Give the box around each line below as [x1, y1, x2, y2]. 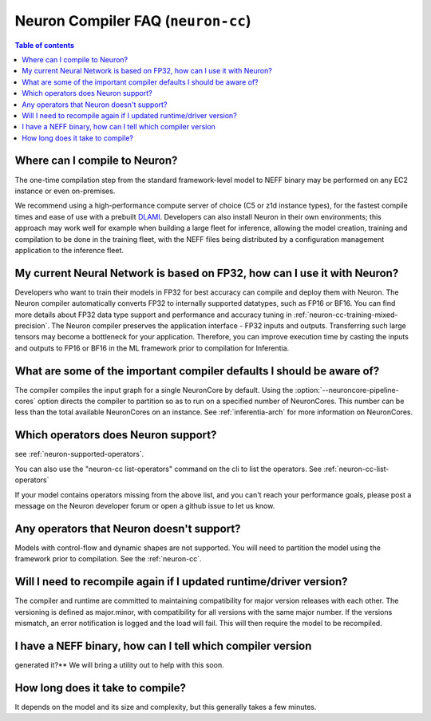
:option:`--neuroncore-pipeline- [295, 385, 399, 394]
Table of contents [14, 40, 75, 50]
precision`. [14, 321, 50, 331]
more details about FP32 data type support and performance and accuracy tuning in [14, 310, 293, 319]
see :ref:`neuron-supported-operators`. [14, 450, 144, 459]
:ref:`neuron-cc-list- [323, 464, 389, 473]
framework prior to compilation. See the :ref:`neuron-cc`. [14, 554, 202, 564]
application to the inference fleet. [14, 245, 124, 255]
